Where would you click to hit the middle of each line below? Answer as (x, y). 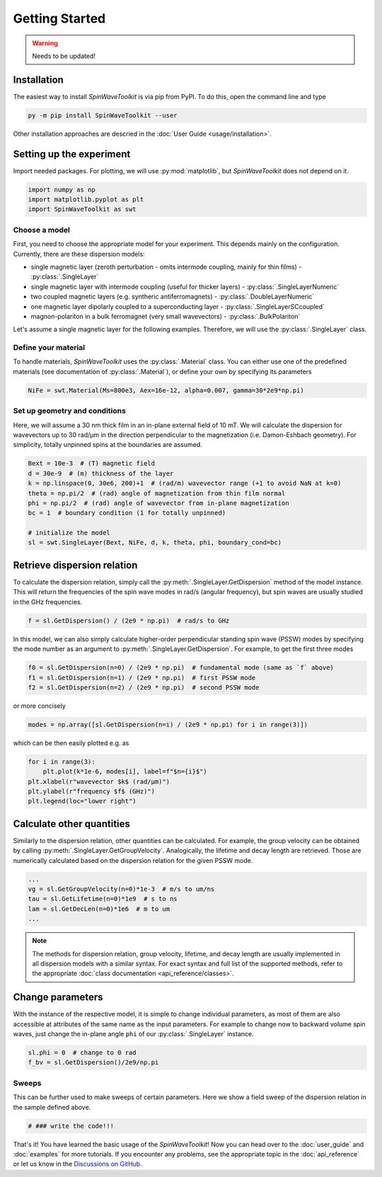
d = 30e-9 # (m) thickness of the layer (101, 473)
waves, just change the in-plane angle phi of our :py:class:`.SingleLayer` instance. (133, 1034)
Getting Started (59, 18)
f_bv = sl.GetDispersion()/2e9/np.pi (93, 1062)
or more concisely (40, 706)
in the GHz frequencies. (48, 602)
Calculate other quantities (72, 824)
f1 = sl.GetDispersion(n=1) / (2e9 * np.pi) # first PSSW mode (142, 678)
